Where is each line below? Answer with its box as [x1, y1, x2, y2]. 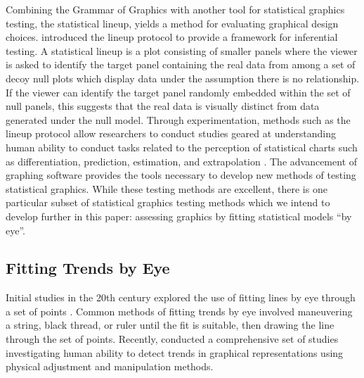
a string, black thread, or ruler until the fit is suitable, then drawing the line [6, 317, 334, 332]
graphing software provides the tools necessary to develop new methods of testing [6, 168, 356, 182]
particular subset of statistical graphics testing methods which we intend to [6, 195, 330, 210]
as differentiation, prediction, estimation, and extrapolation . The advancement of [6, 153, 358, 168]
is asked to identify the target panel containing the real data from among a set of [6, 57, 356, 72]
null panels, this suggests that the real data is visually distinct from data [6, 99, 320, 113]
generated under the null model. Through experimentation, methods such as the [6, 112, 351, 127]
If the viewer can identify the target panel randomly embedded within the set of [6, 84, 351, 99]
